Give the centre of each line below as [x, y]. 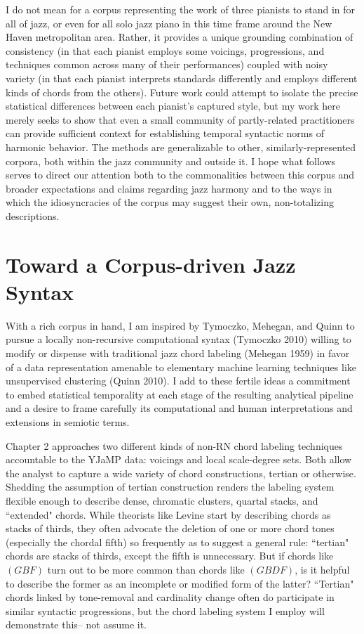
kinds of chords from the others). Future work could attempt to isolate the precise [182, 92]
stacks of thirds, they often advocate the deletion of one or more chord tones [170, 528]
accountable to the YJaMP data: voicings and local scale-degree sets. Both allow [179, 459]
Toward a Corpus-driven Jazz [151, 264]
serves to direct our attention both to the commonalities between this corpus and [180, 175]
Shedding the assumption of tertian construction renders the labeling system [170, 487]
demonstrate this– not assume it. [76, 625]
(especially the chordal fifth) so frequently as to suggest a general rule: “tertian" [177, 542]
